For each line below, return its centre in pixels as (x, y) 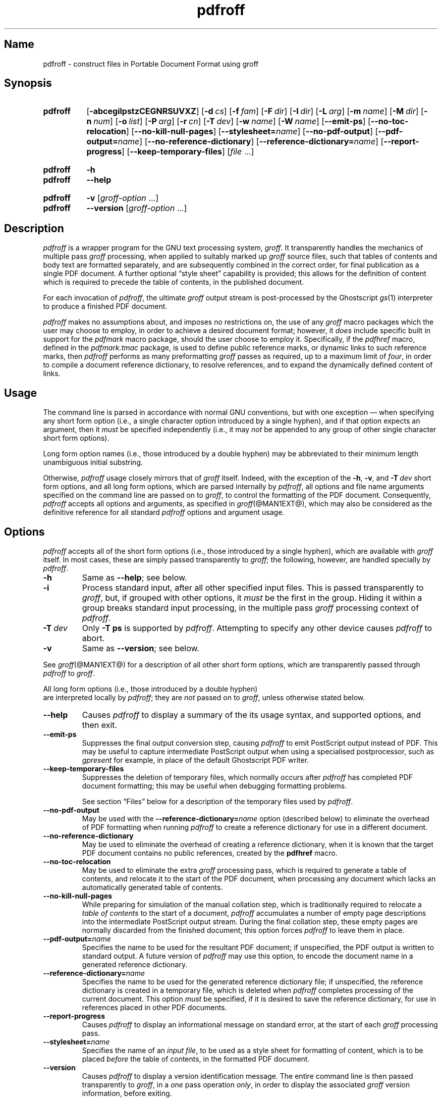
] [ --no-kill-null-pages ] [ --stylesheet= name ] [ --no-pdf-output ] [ (252, 132)
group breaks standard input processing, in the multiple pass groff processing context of (251, 608)
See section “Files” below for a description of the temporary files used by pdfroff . (217, 801)
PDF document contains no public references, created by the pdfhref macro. (210, 853)
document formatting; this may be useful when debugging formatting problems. (214, 785)
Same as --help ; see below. (134, 577)
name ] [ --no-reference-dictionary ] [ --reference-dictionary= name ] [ (251, 142)
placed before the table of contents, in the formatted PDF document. (196, 1059)
